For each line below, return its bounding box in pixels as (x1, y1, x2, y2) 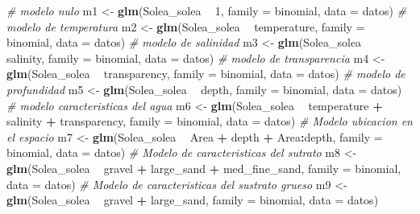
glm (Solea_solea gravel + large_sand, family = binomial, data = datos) (6, 191, 379, 208)
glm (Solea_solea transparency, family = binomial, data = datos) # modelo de (6, 65, 405, 82)
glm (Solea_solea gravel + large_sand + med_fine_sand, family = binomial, (6, 159, 401, 176)
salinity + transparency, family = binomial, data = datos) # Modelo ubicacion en (6, 113, 413, 130)
